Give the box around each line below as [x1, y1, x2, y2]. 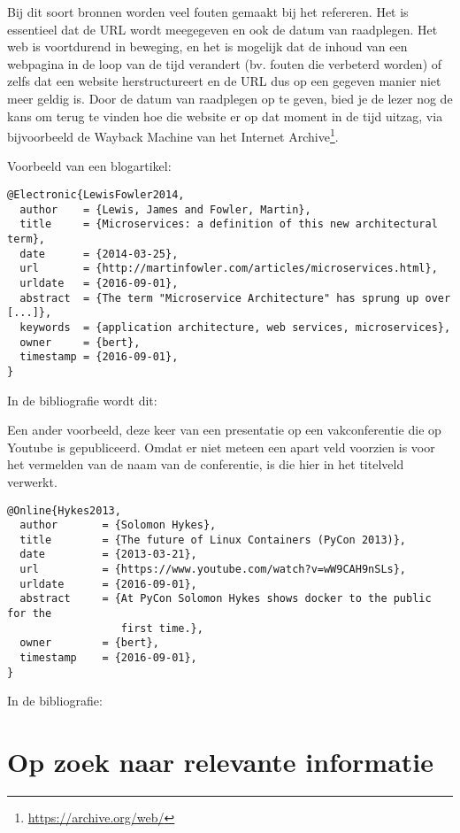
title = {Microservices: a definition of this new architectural [19, 218, 438, 231]
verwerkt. [7, 472, 57, 490]
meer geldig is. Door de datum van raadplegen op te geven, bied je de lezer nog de [7, 89, 453, 107]
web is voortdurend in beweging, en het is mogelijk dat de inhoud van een [7, 37, 408, 56]
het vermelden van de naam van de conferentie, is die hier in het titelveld [7, 455, 404, 474]
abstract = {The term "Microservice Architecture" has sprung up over [19, 291, 451, 305]
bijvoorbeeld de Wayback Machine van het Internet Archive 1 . [7, 125, 339, 145]
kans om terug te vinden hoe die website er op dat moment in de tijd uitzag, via [7, 106, 443, 125]
